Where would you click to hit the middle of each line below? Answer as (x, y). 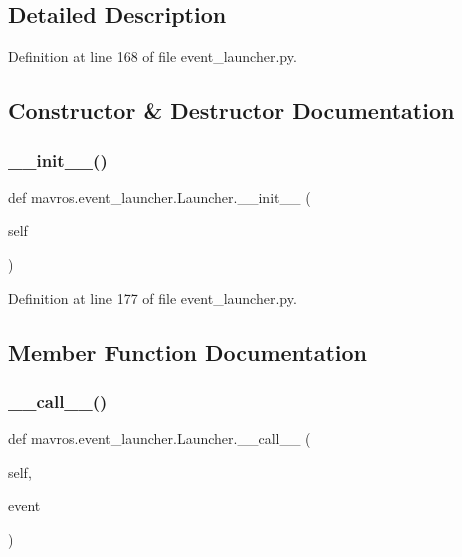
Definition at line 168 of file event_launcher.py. (152, 56)
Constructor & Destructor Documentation (231, 110)
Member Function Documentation (188, 351)
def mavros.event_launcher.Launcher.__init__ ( (159, 196)
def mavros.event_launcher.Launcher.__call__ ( (159, 438)
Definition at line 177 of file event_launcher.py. (152, 297)
